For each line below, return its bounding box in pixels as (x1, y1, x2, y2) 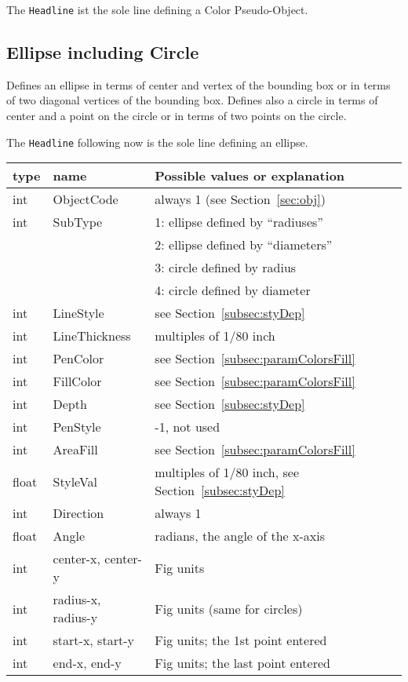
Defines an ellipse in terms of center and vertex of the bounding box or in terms (6, 76, 391, 93)
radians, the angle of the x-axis (155, 527, 326, 545)
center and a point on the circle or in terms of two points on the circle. (6, 108, 347, 124)
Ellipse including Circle (6, 40, 199, 64)
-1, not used (155, 418, 220, 436)
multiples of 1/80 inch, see (155, 463, 300, 482)
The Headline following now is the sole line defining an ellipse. (6, 133, 308, 150)
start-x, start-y (53, 631, 134, 650)
